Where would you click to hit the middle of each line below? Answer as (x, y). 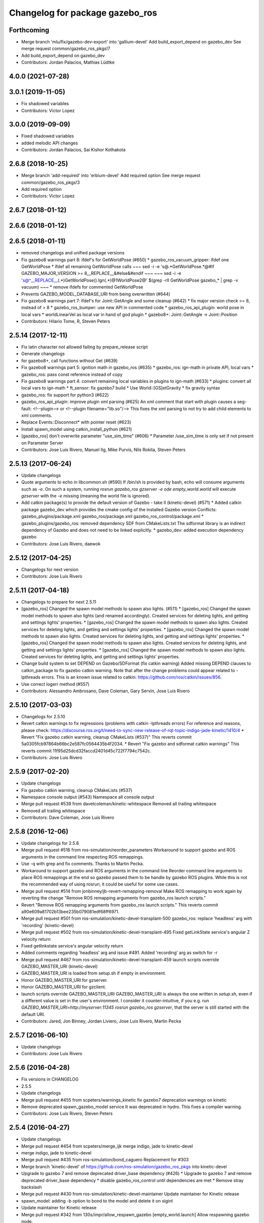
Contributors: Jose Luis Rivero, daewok (61, 544)
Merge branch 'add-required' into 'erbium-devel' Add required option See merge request (111, 176)
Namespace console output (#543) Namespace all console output (88, 797)
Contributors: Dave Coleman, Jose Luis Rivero (68, 817)
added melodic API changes (50, 143)
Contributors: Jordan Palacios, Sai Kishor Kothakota (73, 150)
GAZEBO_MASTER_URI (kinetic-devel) (59, 967)
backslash (32, 1187)
